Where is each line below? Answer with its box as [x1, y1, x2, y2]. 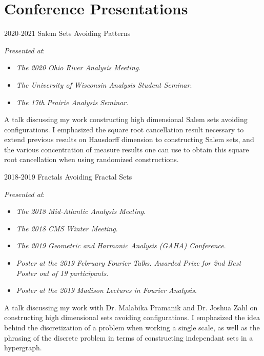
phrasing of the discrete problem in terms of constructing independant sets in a [4, 332, 253, 343]
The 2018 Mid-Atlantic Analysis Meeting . [16, 206, 146, 216]
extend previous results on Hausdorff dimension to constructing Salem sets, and [4, 134, 254, 145]
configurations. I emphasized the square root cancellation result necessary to [4, 124, 244, 134]
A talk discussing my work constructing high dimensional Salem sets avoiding [4, 114, 248, 125]
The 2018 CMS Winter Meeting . [16, 223, 118, 233]
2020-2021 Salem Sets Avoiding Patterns [4, 28, 131, 38]
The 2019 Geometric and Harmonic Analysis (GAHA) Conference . [16, 240, 226, 251]
